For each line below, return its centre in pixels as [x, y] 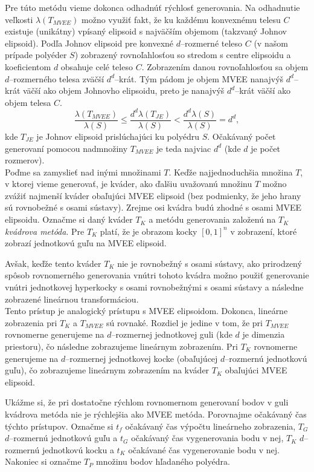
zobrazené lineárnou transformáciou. [72, 299]
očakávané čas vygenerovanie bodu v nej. [204, 449]
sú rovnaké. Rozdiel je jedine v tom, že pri [184, 322]
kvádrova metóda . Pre [45, 231]
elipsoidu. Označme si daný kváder [69, 219]
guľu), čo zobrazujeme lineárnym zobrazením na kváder [107, 370]
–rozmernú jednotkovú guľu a [63, 438]
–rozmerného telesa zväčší [57, 78]
